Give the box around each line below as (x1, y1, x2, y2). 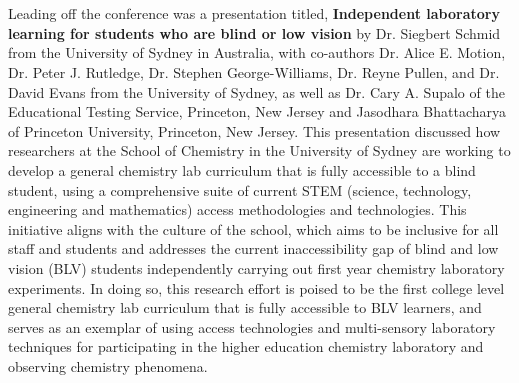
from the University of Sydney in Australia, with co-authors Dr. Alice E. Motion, (8, 42, 506, 63)
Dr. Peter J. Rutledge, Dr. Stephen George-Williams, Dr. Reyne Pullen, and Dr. (8, 61, 500, 82)
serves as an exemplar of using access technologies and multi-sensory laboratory (8, 316, 496, 337)
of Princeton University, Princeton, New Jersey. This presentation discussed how (8, 120, 501, 141)
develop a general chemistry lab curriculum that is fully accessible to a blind (8, 159, 476, 180)
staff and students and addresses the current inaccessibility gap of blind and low (8, 238, 499, 259)
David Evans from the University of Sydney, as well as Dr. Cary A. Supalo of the (8, 81, 505, 102)
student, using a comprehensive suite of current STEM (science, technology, (8, 179, 472, 200)
